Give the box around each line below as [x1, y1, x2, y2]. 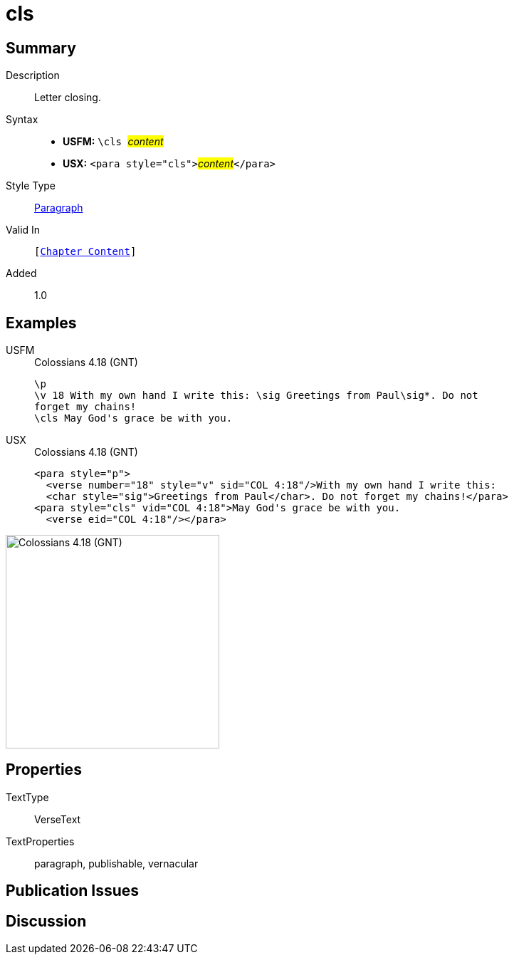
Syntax [6, 113, 38, 126]
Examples [6, 313, 77, 332]
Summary [6, 38, 76, 57]
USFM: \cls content [63, 135, 164, 148]
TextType [6, 791, 49, 803]
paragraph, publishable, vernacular [34, 857, 199, 870]
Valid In [6, 224, 41, 236]
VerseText [34, 813, 81, 825]
